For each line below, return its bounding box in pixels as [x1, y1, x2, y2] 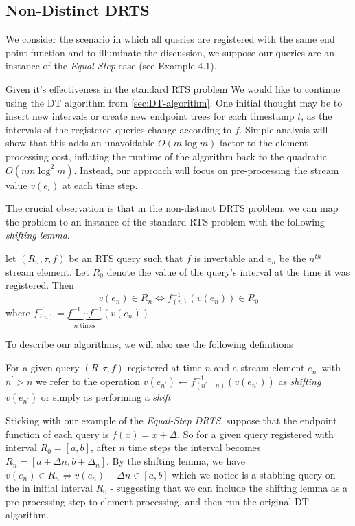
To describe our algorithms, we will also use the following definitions [5, 337, 293, 351]
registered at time [127, 360, 202, 374]
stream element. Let [5, 264, 89, 278]
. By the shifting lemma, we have [106, 454, 246, 468]
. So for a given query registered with [177, 426, 334, 441]
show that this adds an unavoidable [5, 135, 155, 150]
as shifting [278, 373, 321, 388]
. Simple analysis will [239, 122, 328, 136]
